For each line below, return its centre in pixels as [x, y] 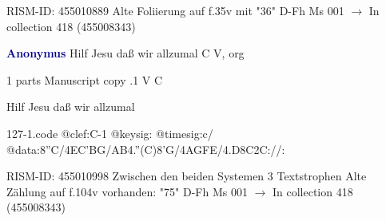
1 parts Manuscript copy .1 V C [85, 79]
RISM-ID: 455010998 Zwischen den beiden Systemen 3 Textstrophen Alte [187, 176]
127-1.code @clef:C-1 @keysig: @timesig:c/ [110, 133]
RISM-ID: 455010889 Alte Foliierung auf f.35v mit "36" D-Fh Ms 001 [175, 10]
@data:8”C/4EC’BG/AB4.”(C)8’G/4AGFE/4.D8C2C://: [146, 149]
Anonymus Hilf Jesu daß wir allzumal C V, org [125, 53]
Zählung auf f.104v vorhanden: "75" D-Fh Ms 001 [127, 191]
